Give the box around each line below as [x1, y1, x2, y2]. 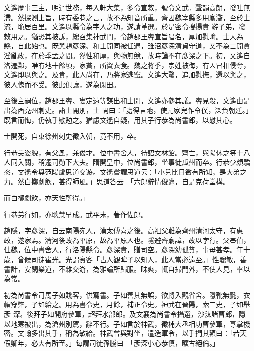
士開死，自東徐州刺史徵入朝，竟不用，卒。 [4, 131, 141, 141]
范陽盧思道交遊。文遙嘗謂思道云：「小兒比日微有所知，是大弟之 [44, 166, 247, 176]
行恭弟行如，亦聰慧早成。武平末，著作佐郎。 [4, 209, 148, 219]
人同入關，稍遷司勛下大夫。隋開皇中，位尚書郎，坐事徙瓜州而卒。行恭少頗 [4, 157, 243, 167]
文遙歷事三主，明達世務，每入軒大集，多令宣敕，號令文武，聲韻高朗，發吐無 [4, 2, 250, 12]
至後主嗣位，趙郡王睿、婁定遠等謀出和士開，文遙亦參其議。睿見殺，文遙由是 [4, 95, 250, 106]
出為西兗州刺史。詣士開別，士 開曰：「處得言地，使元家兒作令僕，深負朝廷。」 [4, 105, 249, 115]
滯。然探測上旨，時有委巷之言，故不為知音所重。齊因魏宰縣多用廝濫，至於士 [4, 12, 250, 22]
